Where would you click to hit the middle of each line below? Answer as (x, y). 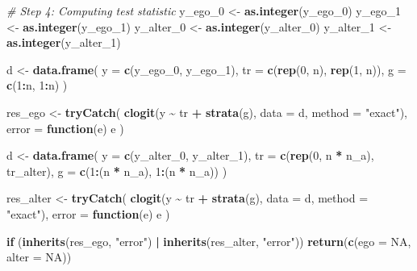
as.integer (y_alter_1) (64, 42)
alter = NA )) (39, 257)
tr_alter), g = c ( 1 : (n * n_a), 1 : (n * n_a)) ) (117, 171)
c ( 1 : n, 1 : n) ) (37, 85)
